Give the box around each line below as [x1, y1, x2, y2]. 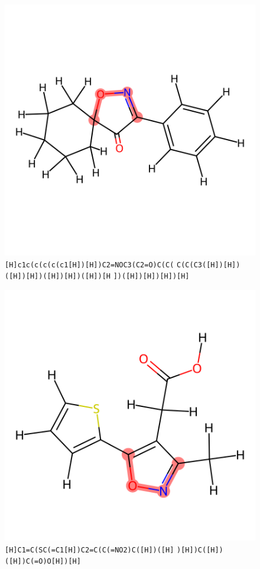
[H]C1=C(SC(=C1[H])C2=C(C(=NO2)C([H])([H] [5, 545, 174, 554]
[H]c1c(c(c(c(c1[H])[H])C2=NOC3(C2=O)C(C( [5, 260, 174, 269]
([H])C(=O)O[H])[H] [5, 557, 81, 566]
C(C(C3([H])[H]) [177, 260, 240, 269]
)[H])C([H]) [177, 545, 223, 554]
